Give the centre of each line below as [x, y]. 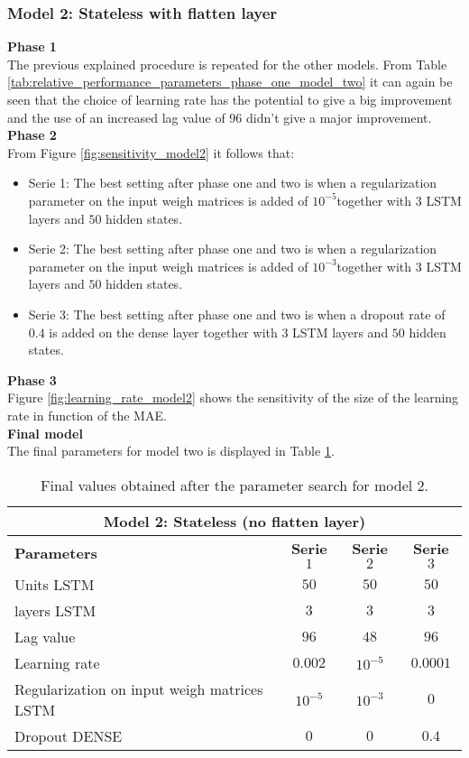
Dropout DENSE [69, 735]
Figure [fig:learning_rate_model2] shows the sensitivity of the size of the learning [233, 397]
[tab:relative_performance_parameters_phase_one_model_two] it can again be [230, 82]
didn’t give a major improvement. [339, 117]
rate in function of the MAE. [87, 415]
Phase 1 [32, 46]
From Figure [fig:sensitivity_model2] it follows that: [151, 152]
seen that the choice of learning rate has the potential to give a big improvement [230, 99]
